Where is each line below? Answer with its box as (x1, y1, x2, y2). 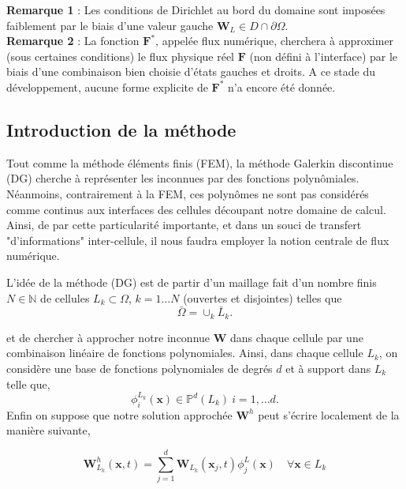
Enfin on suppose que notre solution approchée (6, 406, 233, 423)
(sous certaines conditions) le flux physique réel (6, 47, 235, 64)
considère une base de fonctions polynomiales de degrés (6, 359, 273, 376)
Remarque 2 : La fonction (6, 32, 140, 49)
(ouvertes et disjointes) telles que (183, 289, 342, 306)
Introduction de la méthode (6, 117, 237, 141)
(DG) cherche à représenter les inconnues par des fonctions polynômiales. (6, 170, 359, 186)
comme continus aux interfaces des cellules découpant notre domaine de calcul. (6, 201, 386, 217)
